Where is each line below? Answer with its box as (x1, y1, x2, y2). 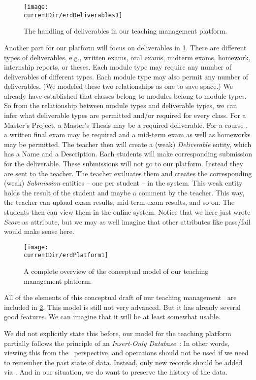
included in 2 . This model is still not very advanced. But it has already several (4, 302, 241, 312)
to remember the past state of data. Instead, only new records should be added (4, 357, 243, 367)
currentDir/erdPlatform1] (24, 252, 108, 259)
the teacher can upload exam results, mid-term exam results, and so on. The (4, 197, 235, 207)
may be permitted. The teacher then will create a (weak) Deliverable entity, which (4, 139, 252, 149)
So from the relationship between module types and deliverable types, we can (4, 100, 237, 111)
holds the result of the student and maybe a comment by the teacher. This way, (4, 187, 245, 197)
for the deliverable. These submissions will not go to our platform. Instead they (4, 158, 243, 169)
